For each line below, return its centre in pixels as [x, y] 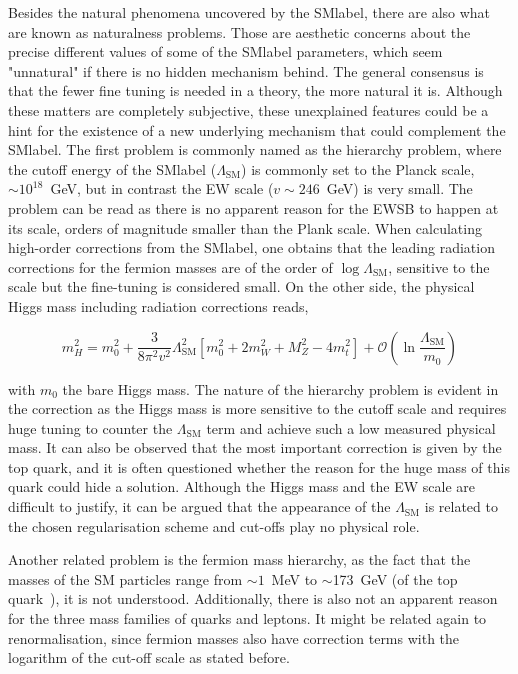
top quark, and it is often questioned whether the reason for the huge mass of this [259, 466]
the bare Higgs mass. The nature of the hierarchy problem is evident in [280, 388]
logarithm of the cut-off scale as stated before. [149, 657]
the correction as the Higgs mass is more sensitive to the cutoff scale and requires [257, 408]
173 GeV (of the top [395, 578]
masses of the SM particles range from [125, 578]
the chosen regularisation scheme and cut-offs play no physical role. [214, 525]
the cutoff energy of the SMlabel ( [112, 168]
